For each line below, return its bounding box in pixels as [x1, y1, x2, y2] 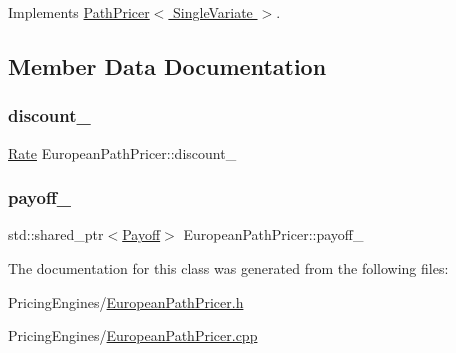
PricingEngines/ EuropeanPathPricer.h [8, 291, 244, 312]
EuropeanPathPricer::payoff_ [183, 224, 364, 245]
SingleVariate [173, 2, 253, 22]
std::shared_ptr [8, 224, 104, 245]
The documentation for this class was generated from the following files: [8, 258, 449, 278]
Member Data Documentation [8, 50, 327, 81]
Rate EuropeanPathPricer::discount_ [8, 142, 237, 163]
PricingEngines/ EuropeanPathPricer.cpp [8, 325, 258, 346]
